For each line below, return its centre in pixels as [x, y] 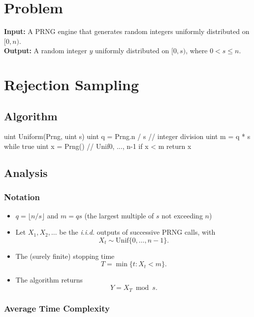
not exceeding [182, 215]
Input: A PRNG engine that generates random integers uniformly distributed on [127, 31]
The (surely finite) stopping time [65, 256]
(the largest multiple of [119, 215]
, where [197, 51]
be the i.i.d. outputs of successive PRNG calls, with [137, 232]
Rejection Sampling [72, 85]
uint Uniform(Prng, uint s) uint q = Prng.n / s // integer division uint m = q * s [127, 136]
